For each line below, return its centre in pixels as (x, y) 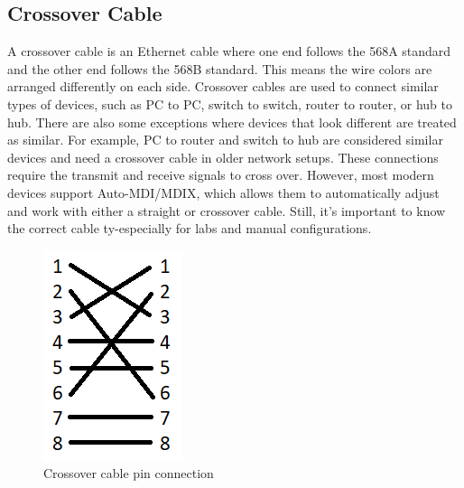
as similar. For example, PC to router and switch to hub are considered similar (225, 140)
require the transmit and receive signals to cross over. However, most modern (221, 175)
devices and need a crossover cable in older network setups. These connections (223, 157)
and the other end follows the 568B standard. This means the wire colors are (220, 68)
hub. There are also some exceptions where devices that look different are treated (232, 122)
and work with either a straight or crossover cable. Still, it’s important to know (227, 210)
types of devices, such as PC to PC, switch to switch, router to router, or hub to (230, 103)
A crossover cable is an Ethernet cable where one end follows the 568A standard (229, 51)
